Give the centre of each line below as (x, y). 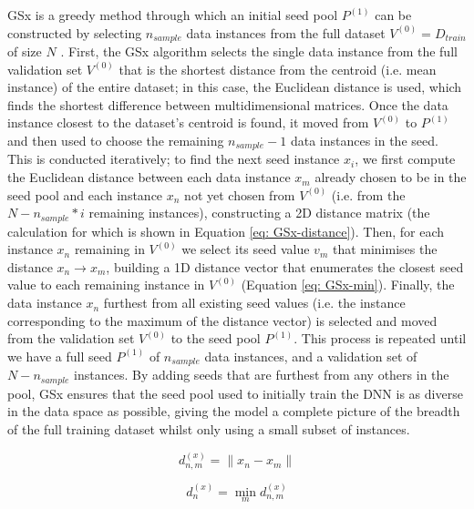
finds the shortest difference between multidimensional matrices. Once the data (228, 104)
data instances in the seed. (364, 141)
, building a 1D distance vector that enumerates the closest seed (285, 266)
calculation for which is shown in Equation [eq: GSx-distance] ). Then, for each (226, 231)
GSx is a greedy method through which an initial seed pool (173, 15)
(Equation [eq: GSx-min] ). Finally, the (348, 285)
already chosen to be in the (391, 177)
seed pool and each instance (85, 194)
